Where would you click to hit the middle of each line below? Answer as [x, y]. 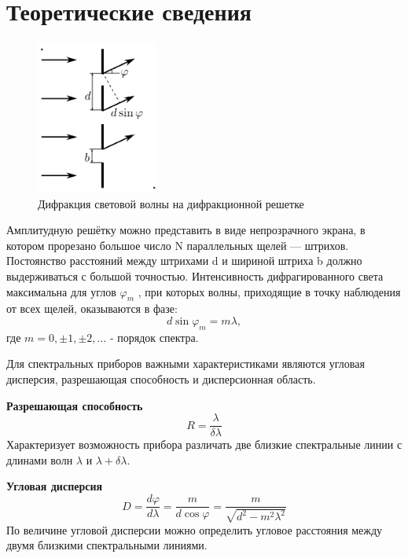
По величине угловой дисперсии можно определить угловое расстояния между [195, 529]
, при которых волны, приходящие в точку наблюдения [269, 291]
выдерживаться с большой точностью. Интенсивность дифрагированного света [195, 276]
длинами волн [40, 459]
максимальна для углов [61, 291]
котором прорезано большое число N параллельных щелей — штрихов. [178, 245]
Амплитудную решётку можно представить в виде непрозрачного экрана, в [186, 230]
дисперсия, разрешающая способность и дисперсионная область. [161, 379]
